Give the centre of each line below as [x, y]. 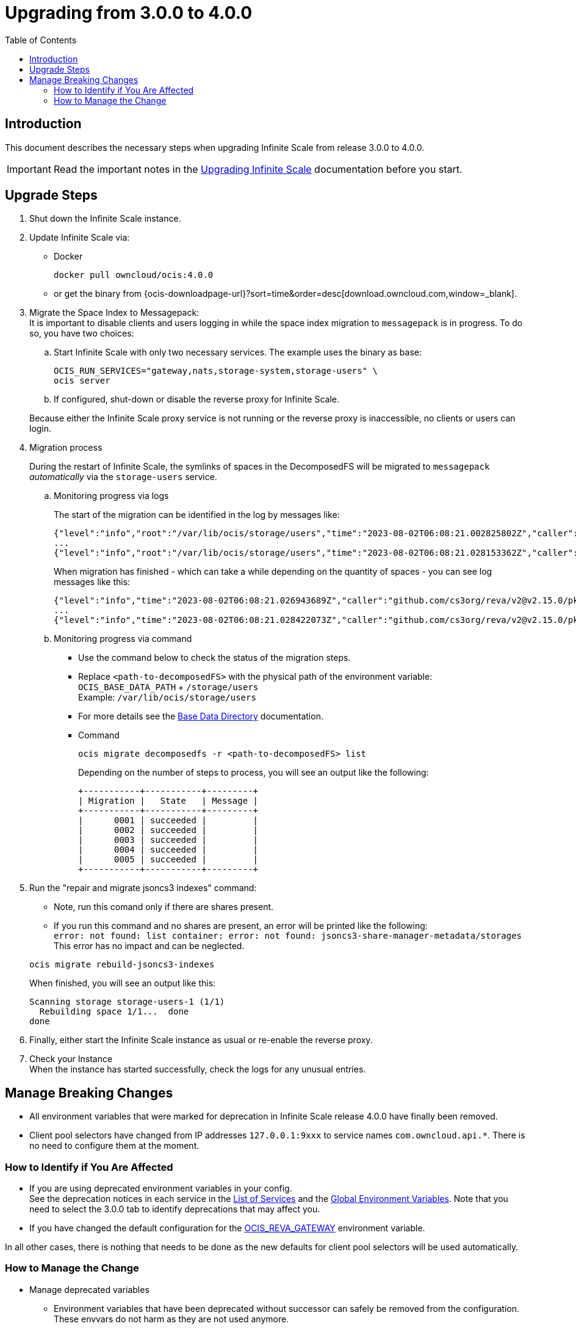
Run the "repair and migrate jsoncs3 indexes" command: [143, 888]
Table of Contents [41, 40]
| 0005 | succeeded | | [168, 860]
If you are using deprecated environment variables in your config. [161, 1189]
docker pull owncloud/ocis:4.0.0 [134, 275]
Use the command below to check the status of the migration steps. [214, 658]
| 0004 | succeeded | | [168, 850]
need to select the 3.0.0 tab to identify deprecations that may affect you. [175, 1209]
